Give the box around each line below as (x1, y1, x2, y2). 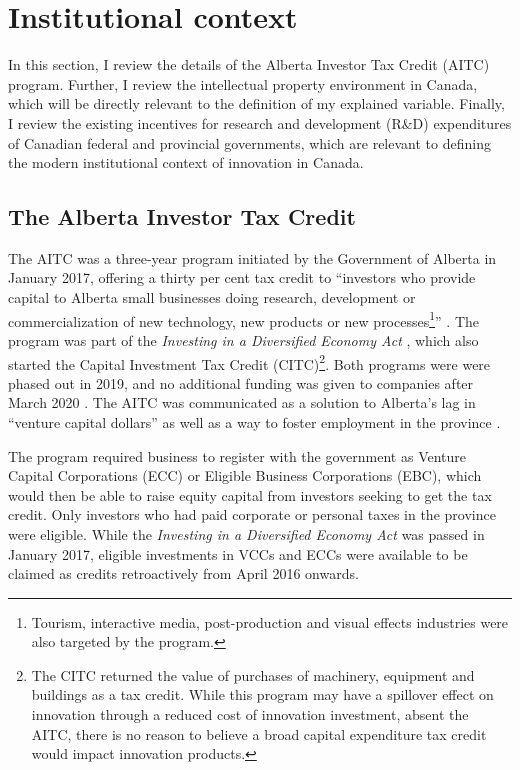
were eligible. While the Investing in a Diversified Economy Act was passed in (8, 523, 485, 544)
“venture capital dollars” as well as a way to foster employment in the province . (8, 411, 501, 432)
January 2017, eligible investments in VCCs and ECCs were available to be (8, 543, 468, 564)
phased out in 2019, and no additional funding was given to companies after (8, 372, 474, 393)
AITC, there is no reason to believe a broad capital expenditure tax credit (31, 723, 487, 744)
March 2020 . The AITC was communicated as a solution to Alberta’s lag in (8, 392, 476, 413)
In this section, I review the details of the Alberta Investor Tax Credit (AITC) (8, 54, 490, 75)
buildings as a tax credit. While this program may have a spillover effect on (31, 684, 494, 705)
